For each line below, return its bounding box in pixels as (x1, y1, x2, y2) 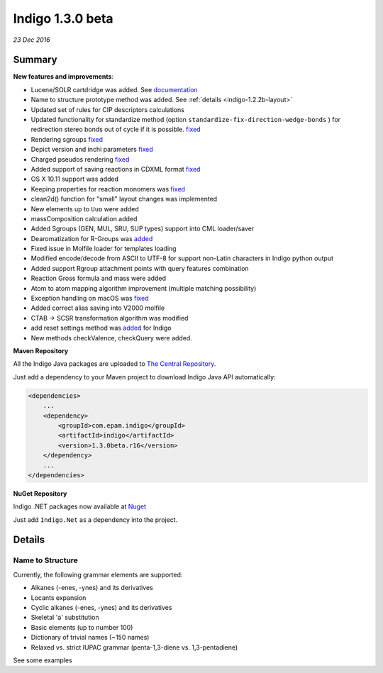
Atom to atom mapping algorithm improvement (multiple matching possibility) (30, 284, 257, 292)
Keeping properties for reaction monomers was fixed (30, 184, 186, 193)
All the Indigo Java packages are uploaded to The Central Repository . (13, 360, 216, 368)
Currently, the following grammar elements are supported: (13, 570, 183, 579)
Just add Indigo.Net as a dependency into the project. (13, 515, 178, 524)
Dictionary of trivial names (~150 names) (30, 633, 150, 642)
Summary (13, 54, 57, 66)
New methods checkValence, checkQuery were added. (30, 333, 193, 342)
